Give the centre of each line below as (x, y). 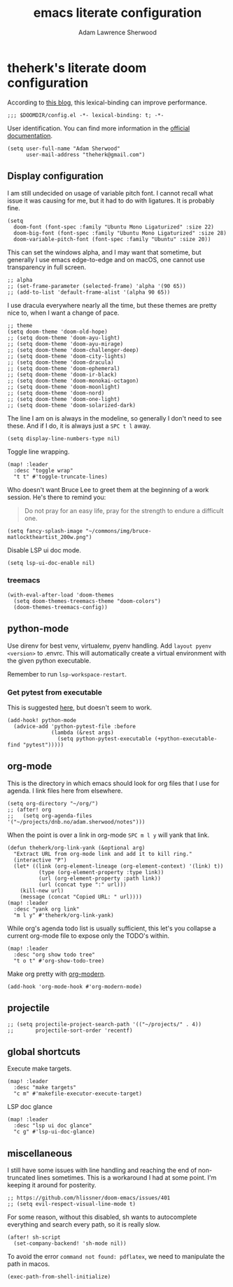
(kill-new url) (42, 891)
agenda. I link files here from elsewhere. (65, 791)
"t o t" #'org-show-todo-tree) (59, 961)
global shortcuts (44, 1052)
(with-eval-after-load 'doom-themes (61, 595)
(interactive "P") (41, 860)
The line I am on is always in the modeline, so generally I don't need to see (115, 418)
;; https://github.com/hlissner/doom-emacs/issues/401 (89, 1198)
